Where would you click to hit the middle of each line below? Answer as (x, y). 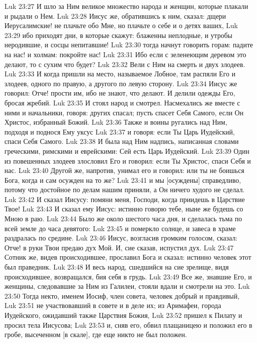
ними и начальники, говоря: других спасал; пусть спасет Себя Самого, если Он (124, 112)
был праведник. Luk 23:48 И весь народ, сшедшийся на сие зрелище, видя (117, 267)
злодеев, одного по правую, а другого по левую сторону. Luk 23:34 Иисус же (121, 83)
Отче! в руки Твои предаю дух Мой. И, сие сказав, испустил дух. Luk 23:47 (119, 247)
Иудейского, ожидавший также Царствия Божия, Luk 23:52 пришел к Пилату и (123, 315)
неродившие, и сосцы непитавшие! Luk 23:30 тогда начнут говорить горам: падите (129, 45)
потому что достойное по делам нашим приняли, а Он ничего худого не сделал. (125, 189)
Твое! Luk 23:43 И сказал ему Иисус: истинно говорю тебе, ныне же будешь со (124, 209)
